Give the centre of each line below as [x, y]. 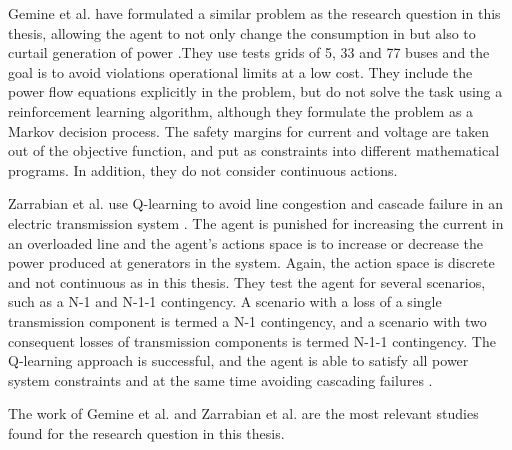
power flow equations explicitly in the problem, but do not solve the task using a [255, 91]
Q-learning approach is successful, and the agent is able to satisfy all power [238, 360]
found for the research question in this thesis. [146, 432]
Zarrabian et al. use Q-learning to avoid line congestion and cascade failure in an [256, 203]
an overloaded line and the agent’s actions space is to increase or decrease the [245, 242]
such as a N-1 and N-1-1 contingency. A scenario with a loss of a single [225, 301]
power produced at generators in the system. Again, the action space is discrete [251, 262]
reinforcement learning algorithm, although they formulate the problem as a [241, 110]
